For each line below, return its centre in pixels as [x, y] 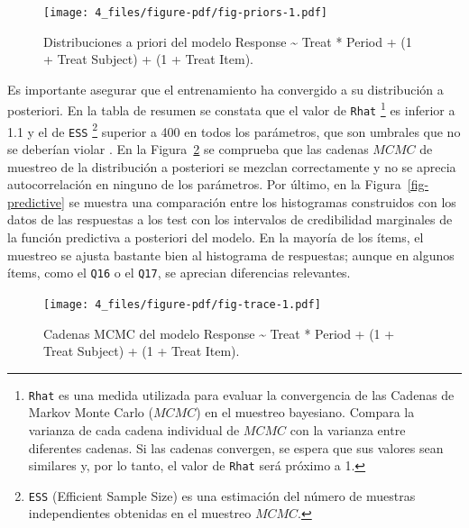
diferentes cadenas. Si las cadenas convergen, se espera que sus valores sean [236, 447]
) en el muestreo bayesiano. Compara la [305, 412]
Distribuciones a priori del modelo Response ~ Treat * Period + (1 [228, 41]
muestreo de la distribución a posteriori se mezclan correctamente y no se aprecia [232, 166]
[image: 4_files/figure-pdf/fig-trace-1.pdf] [182, 304]
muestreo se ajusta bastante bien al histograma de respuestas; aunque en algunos [231, 255]
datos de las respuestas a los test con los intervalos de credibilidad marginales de [230, 219]
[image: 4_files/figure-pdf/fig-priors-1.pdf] [185, 13]
